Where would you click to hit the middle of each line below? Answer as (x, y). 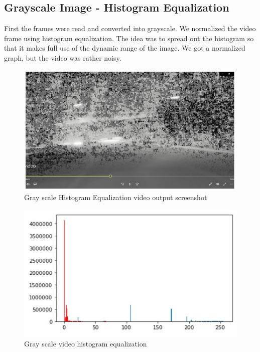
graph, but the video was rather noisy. (63, 57)
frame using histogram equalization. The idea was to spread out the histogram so (129, 38)
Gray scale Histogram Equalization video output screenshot (116, 197)
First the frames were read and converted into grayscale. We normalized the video (130, 28)
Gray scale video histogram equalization (86, 344)
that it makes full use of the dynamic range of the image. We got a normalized (125, 48)
